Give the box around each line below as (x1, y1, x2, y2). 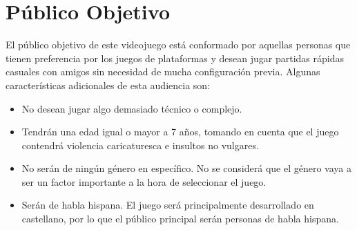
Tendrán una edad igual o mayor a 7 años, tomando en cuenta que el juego (21, 124, 339, 139)
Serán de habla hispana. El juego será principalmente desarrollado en (21, 198, 314, 212)
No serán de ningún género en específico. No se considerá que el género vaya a (21, 161, 351, 175)
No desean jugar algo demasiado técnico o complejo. (21, 101, 242, 115)
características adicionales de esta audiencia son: (6, 77, 210, 92)
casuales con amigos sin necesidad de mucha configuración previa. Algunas (6, 64, 320, 79)
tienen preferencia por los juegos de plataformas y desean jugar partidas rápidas (6, 50, 344, 65)
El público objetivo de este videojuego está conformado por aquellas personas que (6, 37, 351, 52)
